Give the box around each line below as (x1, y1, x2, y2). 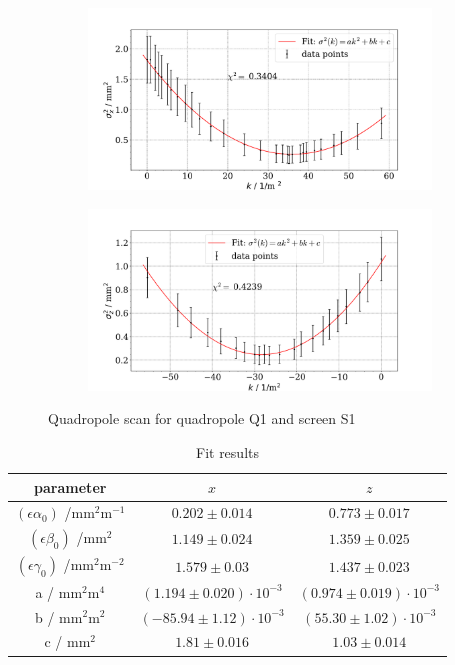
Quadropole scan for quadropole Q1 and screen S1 (48, 408, 356, 429)
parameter (34, 476, 107, 497)
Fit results (195, 441, 259, 462)
